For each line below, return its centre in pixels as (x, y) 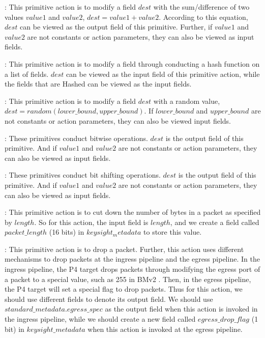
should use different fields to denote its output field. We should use (109, 299)
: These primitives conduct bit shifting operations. (83, 175)
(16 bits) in (67, 232)
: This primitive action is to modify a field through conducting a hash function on (132, 63)
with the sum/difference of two (201, 7)
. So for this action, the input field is (91, 222)
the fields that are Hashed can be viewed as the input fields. (98, 84)
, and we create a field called (215, 222)
